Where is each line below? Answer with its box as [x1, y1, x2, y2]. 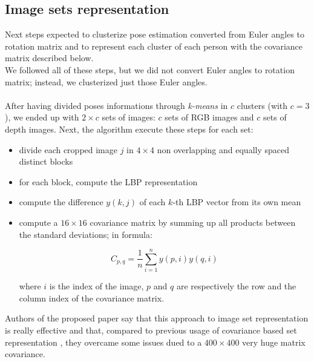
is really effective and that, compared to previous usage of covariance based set [5, 324, 297, 337]
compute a [19, 216, 58, 228]
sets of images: [102, 111, 155, 123]
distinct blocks [19, 155, 73, 168]
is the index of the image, [49, 280, 144, 292]
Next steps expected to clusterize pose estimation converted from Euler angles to [5, 28, 305, 41]
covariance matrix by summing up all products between [90, 216, 296, 228]
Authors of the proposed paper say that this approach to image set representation [5, 312, 309, 324]
